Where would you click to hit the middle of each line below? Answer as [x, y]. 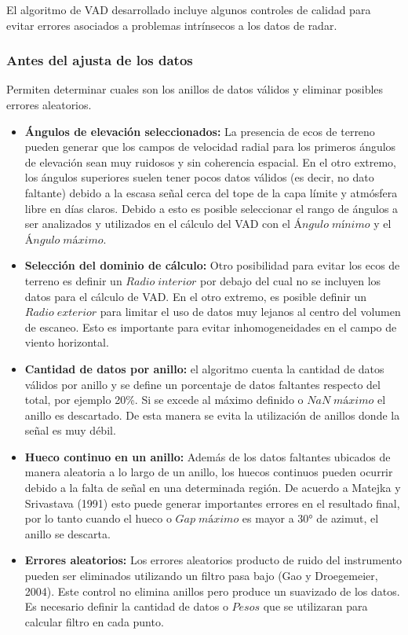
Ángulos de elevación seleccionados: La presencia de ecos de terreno [200, 131]
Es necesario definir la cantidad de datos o [126, 606]
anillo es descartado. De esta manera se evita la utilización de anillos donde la [212, 415]
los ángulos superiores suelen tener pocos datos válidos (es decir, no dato [199, 177]
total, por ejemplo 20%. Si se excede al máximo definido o [164, 400]
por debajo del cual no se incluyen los [291, 280]
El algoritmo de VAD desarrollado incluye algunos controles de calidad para [189, 9]
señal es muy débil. [70, 430]
